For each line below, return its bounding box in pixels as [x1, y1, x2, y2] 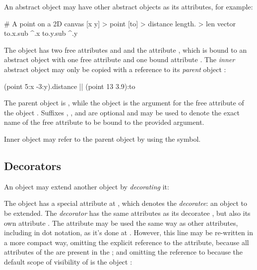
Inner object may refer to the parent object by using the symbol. [4, 133, 201, 144]
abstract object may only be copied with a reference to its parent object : [4, 64, 226, 74]
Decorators [4, 158, 62, 173]
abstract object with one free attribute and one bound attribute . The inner [4, 54, 235, 65]
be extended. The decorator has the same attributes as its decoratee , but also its [4, 207, 251, 218]
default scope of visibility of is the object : [4, 256, 132, 267]
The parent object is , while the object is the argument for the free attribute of [4, 97, 244, 108]
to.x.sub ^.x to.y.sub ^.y [4, 28, 78, 38]
